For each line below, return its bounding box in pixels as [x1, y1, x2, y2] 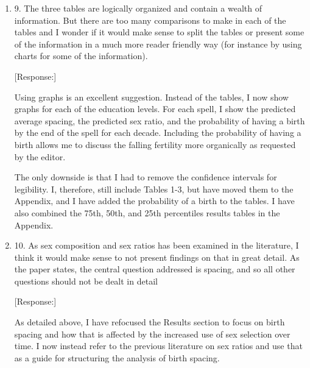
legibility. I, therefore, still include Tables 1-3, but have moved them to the [14, 182, 294, 195]
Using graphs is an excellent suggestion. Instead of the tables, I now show [14, 90, 289, 103]
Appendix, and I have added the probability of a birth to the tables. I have [14, 194, 295, 207]
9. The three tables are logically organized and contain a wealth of [14, 2, 262, 14]
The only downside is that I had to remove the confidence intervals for [14, 171, 277, 183]
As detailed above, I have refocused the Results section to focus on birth [14, 316, 285, 328]
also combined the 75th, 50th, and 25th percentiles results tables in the [14, 206, 280, 219]
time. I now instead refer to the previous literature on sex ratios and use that [14, 339, 303, 352]
